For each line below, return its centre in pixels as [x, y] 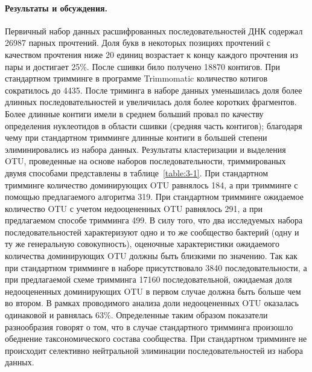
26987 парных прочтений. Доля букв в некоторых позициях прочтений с [138, 43]
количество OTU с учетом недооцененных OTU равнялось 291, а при [134, 208]
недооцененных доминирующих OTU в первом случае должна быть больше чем [153, 291]
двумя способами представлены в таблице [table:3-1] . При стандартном [137, 172]
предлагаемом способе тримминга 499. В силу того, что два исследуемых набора [154, 220]
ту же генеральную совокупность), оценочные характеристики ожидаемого [142, 244]
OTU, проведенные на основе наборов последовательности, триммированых [145, 161]
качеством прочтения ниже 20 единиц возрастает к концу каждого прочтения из [151, 54]
